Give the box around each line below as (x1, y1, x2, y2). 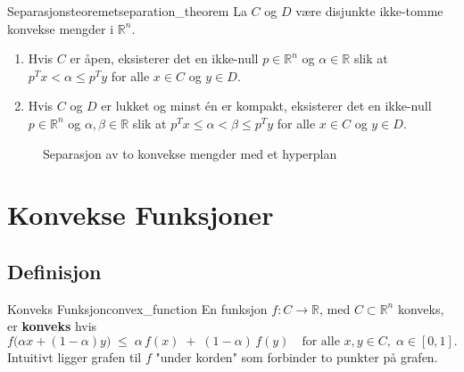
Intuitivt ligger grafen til (7, 347, 142, 366)
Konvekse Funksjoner (7, 196, 274, 233)
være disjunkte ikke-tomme (295, 2, 443, 20)
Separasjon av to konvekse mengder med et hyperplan (43, 144, 337, 162)
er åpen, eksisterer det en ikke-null (70, 49, 259, 68)
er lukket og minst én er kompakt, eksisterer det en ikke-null (101, 96, 432, 115)
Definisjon (7, 257, 102, 285)
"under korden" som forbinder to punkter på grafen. (155, 347, 438, 366)
